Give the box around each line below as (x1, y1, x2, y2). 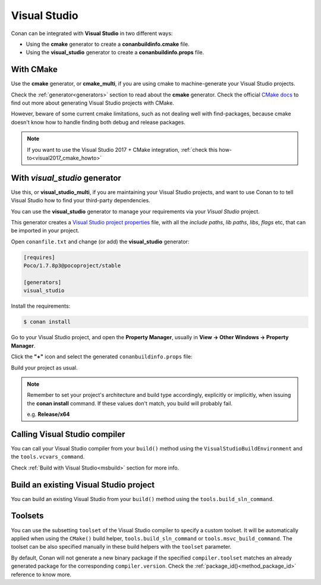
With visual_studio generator (11, 173, 121, 183)
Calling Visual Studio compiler (11, 429, 125, 439)
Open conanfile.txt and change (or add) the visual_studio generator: (11, 238, 190, 245)
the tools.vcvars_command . (11, 453, 85, 461)
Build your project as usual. (11, 364, 78, 371)
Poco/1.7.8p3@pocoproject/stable (23, 262, 121, 269)
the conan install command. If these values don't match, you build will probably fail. (27, 399, 233, 407)
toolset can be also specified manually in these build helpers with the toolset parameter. (11, 543, 232, 550)
